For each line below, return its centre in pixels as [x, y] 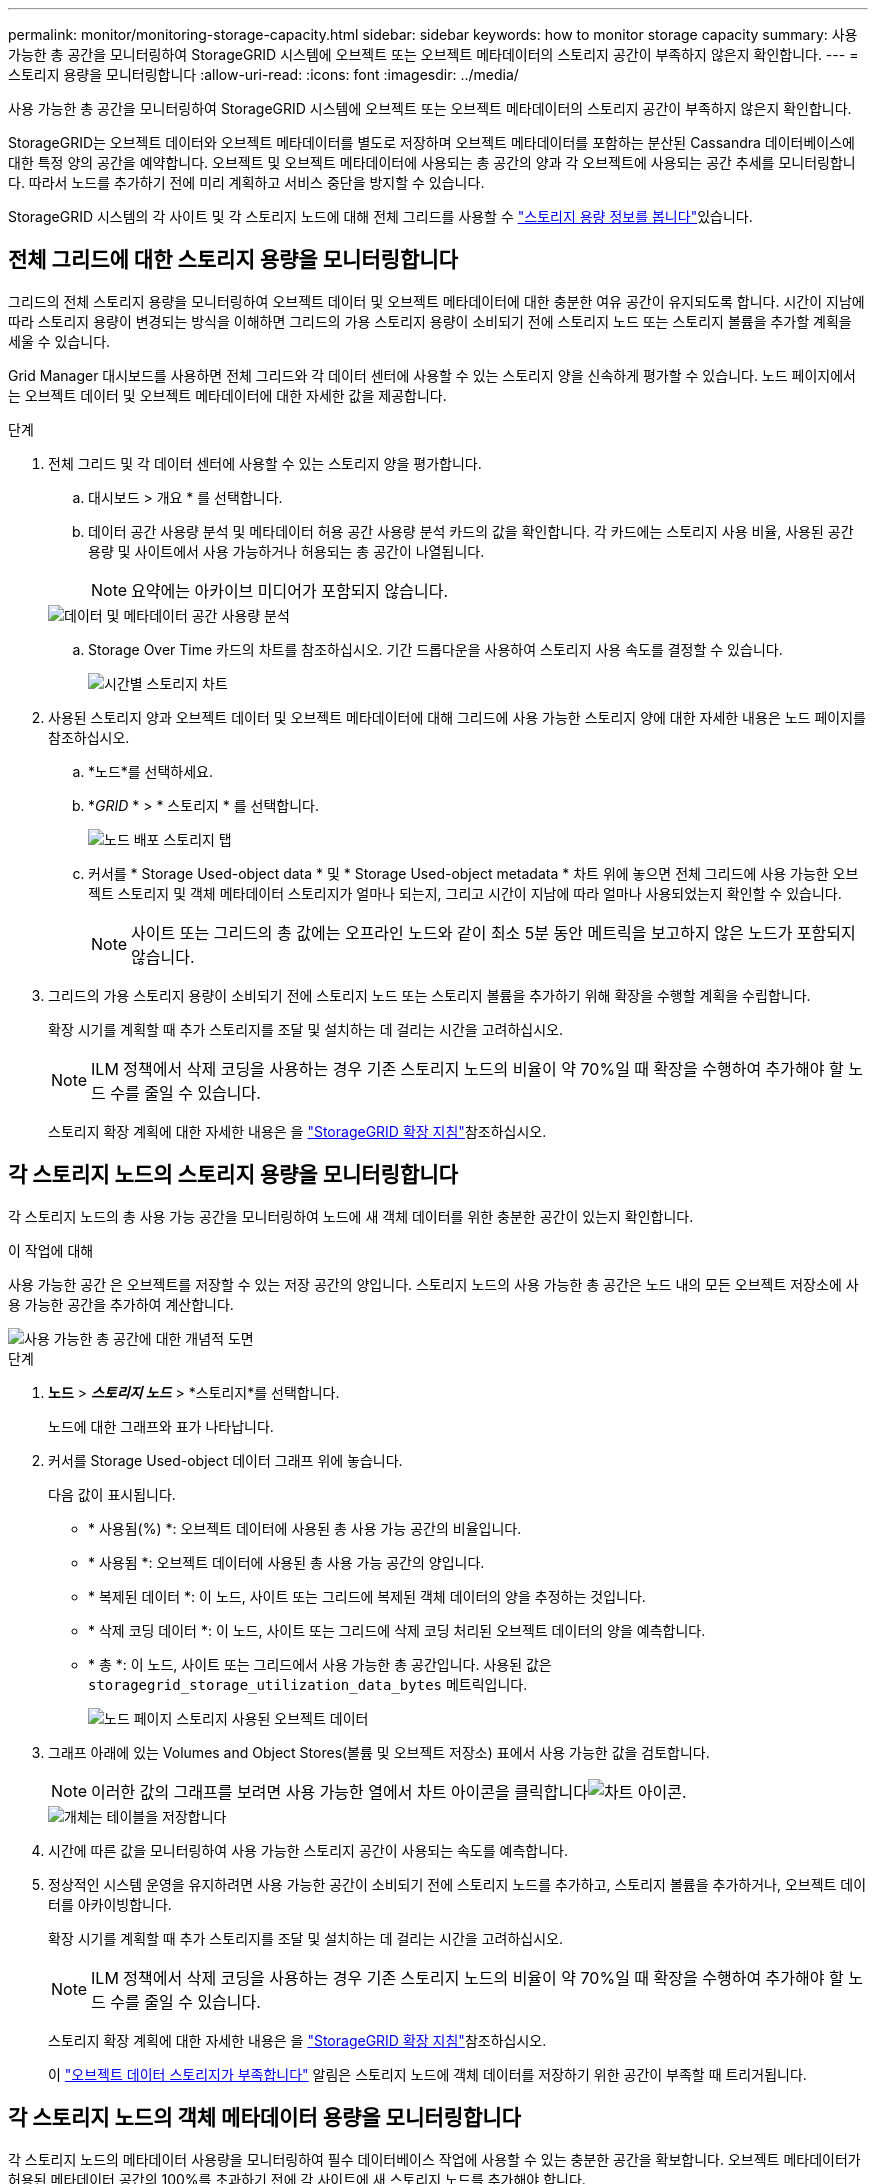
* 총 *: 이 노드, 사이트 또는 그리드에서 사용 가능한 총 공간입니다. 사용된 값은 [320, 1664]
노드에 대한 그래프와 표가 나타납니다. [161, 1426]
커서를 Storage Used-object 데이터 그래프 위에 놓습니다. [225, 1460]
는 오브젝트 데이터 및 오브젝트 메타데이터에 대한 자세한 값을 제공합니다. [227, 395]
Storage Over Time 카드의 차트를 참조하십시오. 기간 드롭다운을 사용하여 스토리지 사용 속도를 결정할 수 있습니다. [435, 649]
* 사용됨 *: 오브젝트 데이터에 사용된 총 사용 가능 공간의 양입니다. [286, 1562]
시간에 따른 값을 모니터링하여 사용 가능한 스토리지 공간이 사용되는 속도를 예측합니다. [308, 1850]
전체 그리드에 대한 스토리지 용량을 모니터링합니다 [233, 260]
